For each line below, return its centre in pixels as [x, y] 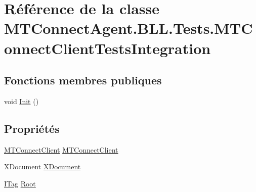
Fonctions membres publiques [83, 80]
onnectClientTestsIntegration [108, 48]
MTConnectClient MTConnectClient [61, 149]
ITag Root [20, 183]
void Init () [22, 101]
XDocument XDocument [42, 166]
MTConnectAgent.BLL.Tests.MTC [129, 28]
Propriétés [32, 128]
